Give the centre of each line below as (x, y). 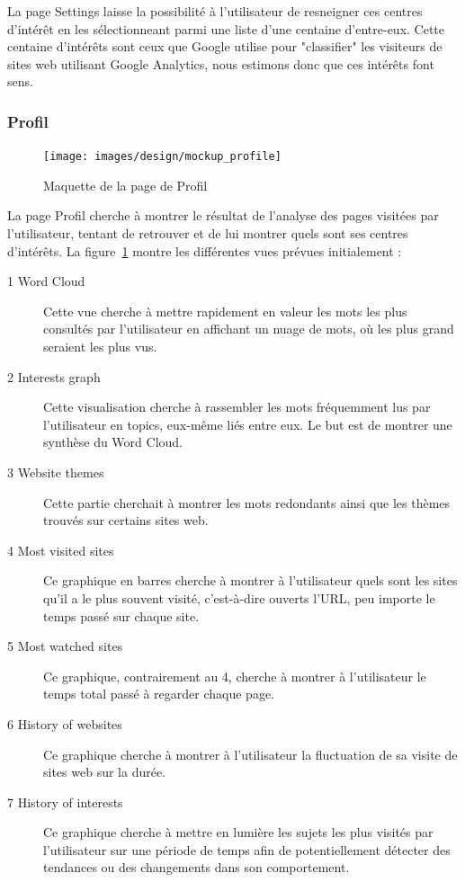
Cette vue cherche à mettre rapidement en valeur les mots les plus (225, 311)
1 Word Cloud (46, 281)
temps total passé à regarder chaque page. (159, 694)
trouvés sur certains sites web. (126, 520)
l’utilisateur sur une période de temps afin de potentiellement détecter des (247, 849)
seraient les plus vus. (100, 346)
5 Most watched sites (65, 646)
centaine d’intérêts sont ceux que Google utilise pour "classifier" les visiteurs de (225, 46)
